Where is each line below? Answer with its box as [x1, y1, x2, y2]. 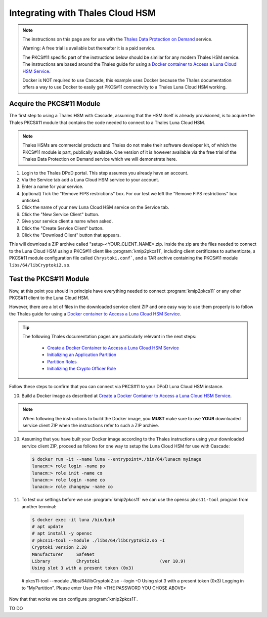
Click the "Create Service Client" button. [21, 225, 104, 231]
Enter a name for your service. [21, 183, 84, 190]
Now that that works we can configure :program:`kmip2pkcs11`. [9, 596, 138, 602]
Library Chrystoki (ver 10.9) [32, 559, 186, 564]
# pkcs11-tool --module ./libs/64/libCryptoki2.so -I [32, 537, 165, 543]
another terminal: [21, 503, 57, 509]
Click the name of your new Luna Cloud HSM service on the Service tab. [21, 204, 169, 210]
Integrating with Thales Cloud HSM [9, 7, 156, 18]
